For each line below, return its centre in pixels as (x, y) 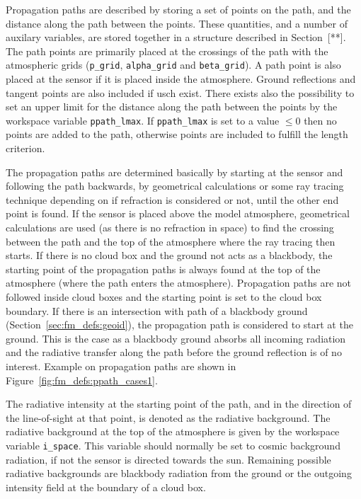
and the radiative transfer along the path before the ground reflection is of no (174, 352)
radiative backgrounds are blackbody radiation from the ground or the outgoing (179, 473)
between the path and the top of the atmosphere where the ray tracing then (171, 241)
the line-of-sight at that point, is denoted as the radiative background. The (168, 417)
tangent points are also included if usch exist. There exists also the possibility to (180, 92)
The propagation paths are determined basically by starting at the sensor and (174, 172)
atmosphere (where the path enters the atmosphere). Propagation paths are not (179, 283)
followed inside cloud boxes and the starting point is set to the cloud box (164, 297)
